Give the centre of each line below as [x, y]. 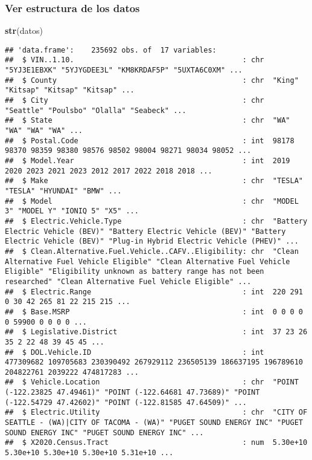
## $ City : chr [135, 101]
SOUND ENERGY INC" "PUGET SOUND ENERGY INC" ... [104, 432]
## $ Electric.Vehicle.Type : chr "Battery [156, 221]
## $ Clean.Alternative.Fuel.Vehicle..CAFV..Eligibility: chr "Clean [152, 251]
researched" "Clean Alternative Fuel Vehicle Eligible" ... [128, 281]
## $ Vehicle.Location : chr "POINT [152, 382]
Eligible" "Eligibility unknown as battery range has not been [135, 272]
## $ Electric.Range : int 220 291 [154, 292]
